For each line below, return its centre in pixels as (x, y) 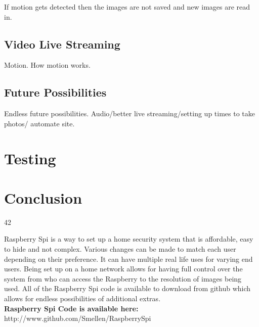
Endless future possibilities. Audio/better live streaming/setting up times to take (129, 113)
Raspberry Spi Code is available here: (71, 308)
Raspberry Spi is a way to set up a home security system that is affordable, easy (129, 239)
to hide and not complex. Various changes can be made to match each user (120, 249)
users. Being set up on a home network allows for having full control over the (123, 269)
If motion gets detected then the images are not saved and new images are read (127, 7)
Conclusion (43, 197)
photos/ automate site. (39, 123)
